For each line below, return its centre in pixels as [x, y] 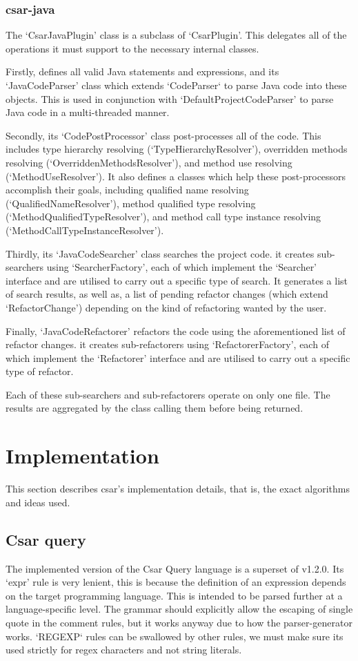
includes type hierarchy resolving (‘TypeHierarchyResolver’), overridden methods [177, 149]
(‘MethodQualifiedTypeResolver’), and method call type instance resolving [163, 217]
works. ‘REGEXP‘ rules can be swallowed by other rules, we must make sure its [175, 636]
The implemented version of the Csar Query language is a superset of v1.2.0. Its [175, 568]
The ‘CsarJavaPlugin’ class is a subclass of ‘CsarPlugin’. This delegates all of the [176, 35]
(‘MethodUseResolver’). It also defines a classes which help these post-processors [176, 176]
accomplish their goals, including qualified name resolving [127, 190]
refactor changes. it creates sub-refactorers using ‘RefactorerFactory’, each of [167, 344]
